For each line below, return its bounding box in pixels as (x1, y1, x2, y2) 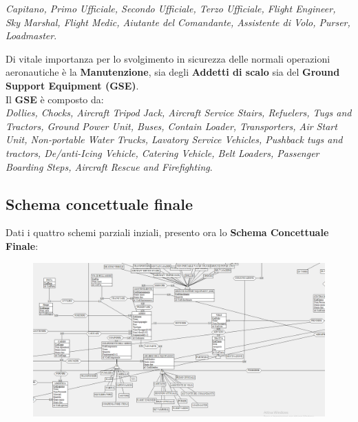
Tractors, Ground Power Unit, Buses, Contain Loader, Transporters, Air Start (6, 118, 337, 133)
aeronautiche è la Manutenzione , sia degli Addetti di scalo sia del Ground (6, 65, 340, 79)
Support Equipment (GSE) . (6, 78, 139, 92)
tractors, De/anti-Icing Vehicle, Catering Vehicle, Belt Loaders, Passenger (6, 145, 319, 160)
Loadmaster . (6, 28, 57, 43)
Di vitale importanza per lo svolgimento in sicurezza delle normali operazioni (6, 51, 330, 65)
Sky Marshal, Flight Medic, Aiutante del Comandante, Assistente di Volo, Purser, (6, 14, 350, 29)
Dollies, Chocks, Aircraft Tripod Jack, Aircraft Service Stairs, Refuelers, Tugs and (6, 105, 352, 120)
